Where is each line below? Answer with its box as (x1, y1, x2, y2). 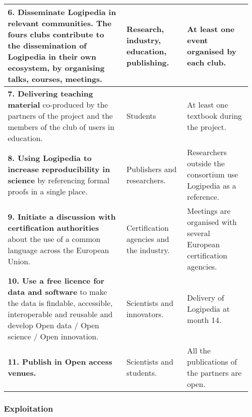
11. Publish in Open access (8, 356, 112, 367)
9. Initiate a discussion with (8, 210, 116, 222)
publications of (187, 356, 237, 367)
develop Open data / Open (8, 320, 99, 331)
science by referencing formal (8, 174, 110, 186)
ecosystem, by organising (8, 62, 105, 73)
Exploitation (4, 402, 53, 414)
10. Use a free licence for (8, 275, 105, 286)
